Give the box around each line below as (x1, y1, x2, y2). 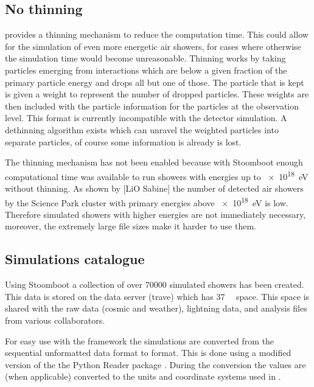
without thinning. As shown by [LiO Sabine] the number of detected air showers (5, 181, 304, 194)
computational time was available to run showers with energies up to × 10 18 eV (5, 168, 309, 183)
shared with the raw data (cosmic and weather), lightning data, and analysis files (5, 302, 307, 315)
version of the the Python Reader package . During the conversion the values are (5, 358, 306, 371)
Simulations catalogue (5, 249, 145, 268)
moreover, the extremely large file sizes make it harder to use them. (5, 220, 256, 232)
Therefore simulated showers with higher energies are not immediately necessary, (5, 207, 306, 220)
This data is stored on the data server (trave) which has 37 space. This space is (5, 290, 310, 302)
